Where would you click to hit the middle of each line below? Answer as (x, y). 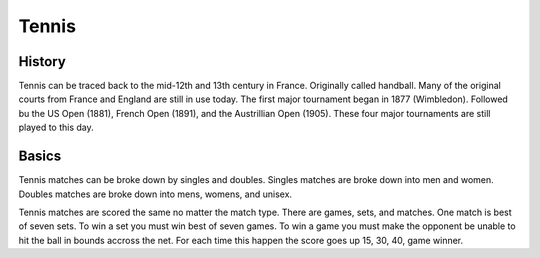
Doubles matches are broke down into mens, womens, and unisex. (155, 194)
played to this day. (56, 127)
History (42, 61)
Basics (40, 156)
